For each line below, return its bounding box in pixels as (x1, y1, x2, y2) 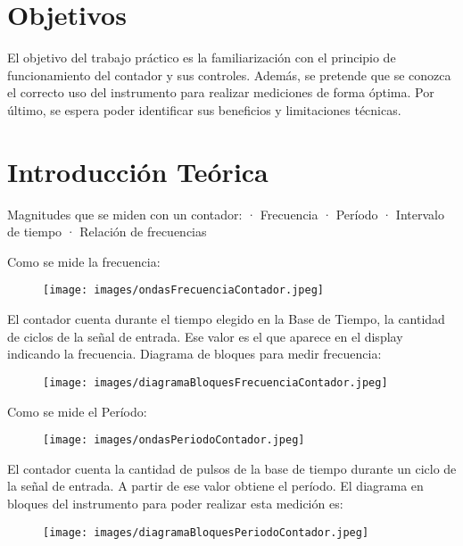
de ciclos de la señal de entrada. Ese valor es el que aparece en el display (7, 327, 403, 345)
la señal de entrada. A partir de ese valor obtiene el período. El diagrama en (7, 476, 424, 495)
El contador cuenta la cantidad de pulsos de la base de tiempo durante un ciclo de (7, 459, 457, 477)
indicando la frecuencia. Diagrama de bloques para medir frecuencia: (7, 344, 382, 363)
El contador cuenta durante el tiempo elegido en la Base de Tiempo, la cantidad (7, 310, 445, 328)
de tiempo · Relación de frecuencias (7, 222, 207, 241)
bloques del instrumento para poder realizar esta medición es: (7, 493, 343, 512)
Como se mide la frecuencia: (7, 252, 161, 270)
